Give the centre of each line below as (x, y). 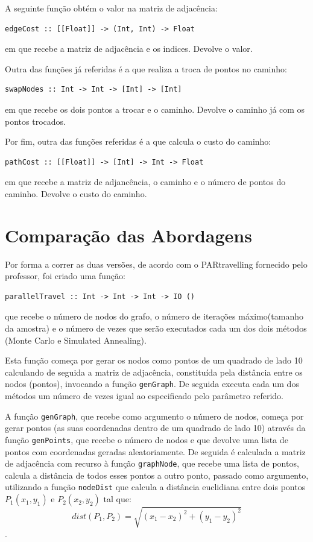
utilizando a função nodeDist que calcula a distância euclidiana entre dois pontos (155, 487)
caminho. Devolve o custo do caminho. (76, 193)
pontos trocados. (35, 121)
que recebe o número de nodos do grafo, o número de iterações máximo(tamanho (154, 316)
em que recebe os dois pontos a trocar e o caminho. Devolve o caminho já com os (155, 109)
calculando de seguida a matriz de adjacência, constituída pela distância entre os (154, 372)
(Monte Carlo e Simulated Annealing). (76, 340)
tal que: (117, 499)
